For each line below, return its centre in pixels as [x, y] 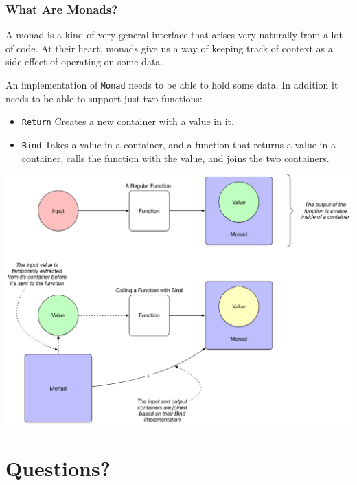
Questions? [58, 467]
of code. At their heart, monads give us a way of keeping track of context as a [169, 48]
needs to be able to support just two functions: [104, 98]
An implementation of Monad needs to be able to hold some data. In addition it [172, 84]
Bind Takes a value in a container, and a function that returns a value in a [178, 144]
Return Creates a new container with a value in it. [128, 121]
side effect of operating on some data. [84, 61]
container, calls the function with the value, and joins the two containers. [175, 158]
